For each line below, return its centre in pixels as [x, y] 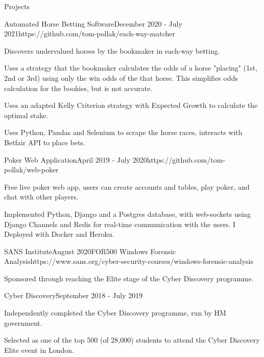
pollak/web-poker [31, 170]
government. [23, 322]
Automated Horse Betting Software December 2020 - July [93, 23]
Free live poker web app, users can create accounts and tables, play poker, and [127, 186]
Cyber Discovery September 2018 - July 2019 [74, 295]
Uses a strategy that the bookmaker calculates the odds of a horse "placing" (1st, [131, 68]
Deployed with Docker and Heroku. [59, 234]
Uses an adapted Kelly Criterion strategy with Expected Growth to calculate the [131, 105]
